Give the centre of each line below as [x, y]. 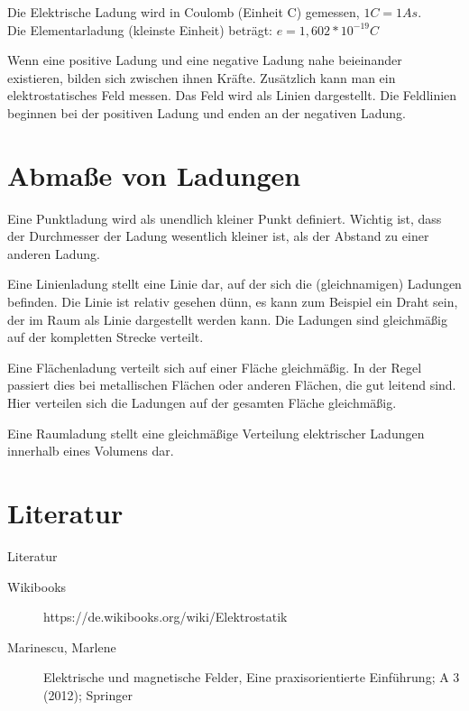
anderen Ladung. [54, 253]
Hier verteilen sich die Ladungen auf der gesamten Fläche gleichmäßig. [202, 403]
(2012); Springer [88, 694]
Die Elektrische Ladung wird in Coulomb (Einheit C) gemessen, [184, 12]
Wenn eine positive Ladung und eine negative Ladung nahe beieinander [205, 60]
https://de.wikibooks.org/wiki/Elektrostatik [166, 617]
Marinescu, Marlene [62, 646]
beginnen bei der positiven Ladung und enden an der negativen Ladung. [207, 112]
